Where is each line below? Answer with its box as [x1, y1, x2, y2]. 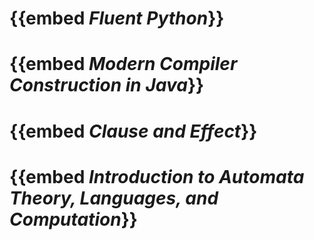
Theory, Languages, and [9, 187, 219, 209]
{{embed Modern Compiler [9, 53, 238, 76]
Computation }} [9, 208, 138, 231]
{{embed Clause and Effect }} [9, 120, 258, 142]
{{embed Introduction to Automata [9, 165, 305, 188]
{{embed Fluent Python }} [9, 7, 225, 30]
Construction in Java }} [9, 74, 205, 97]
